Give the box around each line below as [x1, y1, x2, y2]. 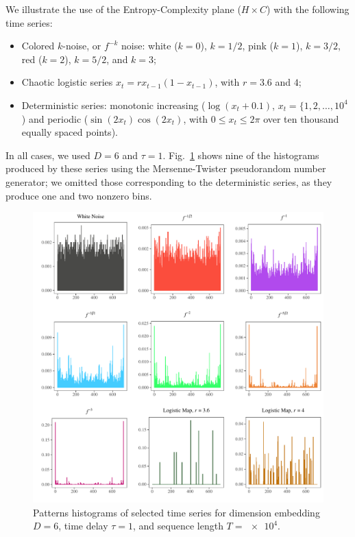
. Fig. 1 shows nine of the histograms [162, 147, 319, 162]
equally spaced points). [21, 125, 118, 139]
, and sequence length [133, 518, 223, 533]
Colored [21, 38, 55, 53]
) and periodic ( [21, 111, 88, 126]
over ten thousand [263, 111, 339, 126]
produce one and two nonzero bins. [5, 188, 152, 202]
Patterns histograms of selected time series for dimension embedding [33, 505, 320, 519]
